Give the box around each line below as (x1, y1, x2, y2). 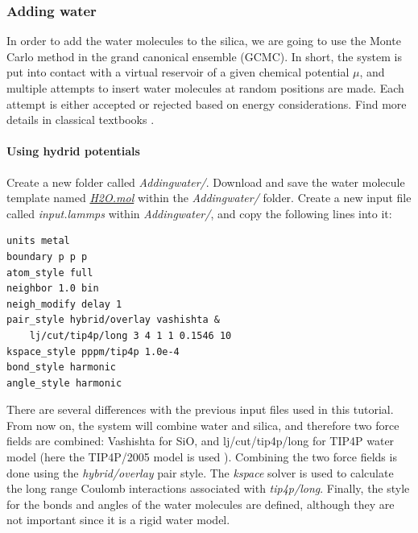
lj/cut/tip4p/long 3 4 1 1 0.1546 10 (29, 329, 232, 341)
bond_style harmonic (6, 362, 117, 374)
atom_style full (6, 266, 93, 279)
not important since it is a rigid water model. (6, 511, 230, 528)
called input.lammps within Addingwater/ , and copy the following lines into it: (6, 205, 392, 221)
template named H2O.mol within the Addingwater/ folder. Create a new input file (6, 189, 412, 206)
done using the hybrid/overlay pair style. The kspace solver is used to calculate (6, 464, 394, 481)
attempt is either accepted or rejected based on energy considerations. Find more (6, 95, 407, 112)
